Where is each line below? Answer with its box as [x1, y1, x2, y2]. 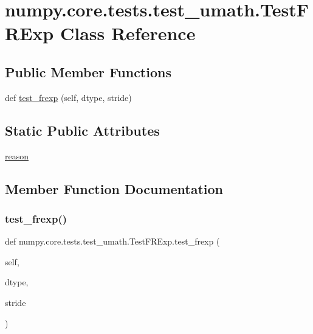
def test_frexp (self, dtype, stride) [5, 91, 132, 103]
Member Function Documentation [5, 179, 224, 198]
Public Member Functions [5, 62, 171, 81]
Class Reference [60, 21, 196, 46]
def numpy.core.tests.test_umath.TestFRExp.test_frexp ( [5, 235, 220, 248]
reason [5, 149, 29, 162]
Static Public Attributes [5, 120, 160, 139]
